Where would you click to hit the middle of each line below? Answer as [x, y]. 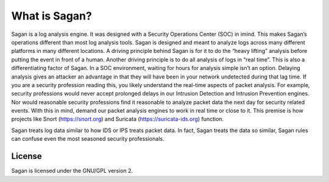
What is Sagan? [52, 16]
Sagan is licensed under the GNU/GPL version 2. [72, 171]
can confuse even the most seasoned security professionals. [88, 139]
